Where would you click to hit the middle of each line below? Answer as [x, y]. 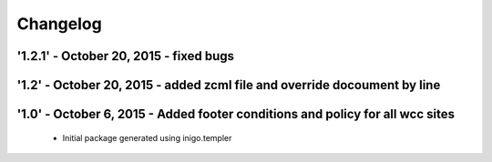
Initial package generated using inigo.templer [147, 137]
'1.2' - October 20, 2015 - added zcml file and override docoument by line [229, 85]
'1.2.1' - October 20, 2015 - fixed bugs [126, 56]
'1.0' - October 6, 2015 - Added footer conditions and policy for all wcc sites [236, 114]
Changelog [59, 24]
